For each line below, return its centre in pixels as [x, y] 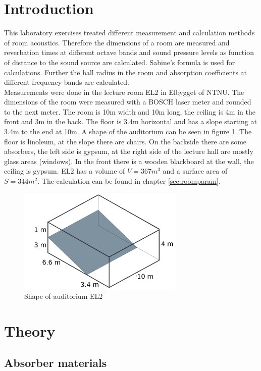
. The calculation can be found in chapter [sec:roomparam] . [129, 181]
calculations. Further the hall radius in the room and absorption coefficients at [126, 72]
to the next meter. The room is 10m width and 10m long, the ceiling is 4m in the [130, 111]
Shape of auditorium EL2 [64, 296]
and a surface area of [195, 171]
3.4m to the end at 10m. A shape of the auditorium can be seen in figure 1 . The [128, 131]
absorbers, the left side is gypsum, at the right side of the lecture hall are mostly [129, 151]
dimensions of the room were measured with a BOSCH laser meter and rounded [128, 102]
